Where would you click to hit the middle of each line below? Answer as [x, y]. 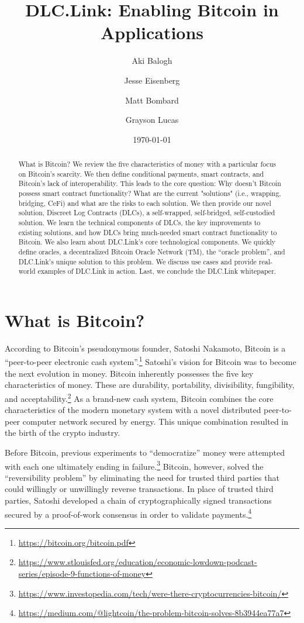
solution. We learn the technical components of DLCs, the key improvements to [139, 223]
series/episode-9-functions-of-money [82, 574]
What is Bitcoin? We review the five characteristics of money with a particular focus [147, 164]
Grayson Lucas [152, 120]
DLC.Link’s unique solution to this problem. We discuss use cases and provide [137, 261]
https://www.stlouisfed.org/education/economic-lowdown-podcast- [138, 562]
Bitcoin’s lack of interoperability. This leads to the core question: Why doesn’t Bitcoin [150, 183]
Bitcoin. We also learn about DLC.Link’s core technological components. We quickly [147, 242]
